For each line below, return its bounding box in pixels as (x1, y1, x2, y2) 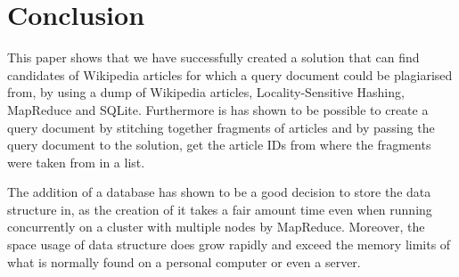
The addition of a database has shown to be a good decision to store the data (7, 183, 431, 201)
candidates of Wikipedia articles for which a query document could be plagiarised (7, 65, 453, 84)
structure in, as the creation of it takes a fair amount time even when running (7, 200, 432, 218)
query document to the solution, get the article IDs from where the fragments (7, 135, 431, 154)
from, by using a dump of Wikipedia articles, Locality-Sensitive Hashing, (7, 83, 405, 102)
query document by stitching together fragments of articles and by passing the (7, 118, 435, 136)
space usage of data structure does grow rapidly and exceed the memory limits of (7, 235, 451, 254)
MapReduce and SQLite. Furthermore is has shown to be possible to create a (7, 100, 429, 118)
